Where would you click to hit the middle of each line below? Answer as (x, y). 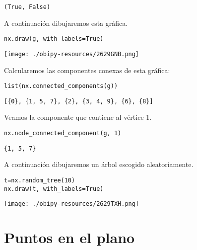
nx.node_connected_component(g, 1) (63, 133)
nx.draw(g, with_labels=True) (54, 39)
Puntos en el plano (69, 237)
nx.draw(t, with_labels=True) (54, 189)
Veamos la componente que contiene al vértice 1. (78, 117)
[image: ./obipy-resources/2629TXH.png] (72, 204)
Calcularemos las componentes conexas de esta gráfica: (87, 70)
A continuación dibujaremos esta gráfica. (66, 23)
